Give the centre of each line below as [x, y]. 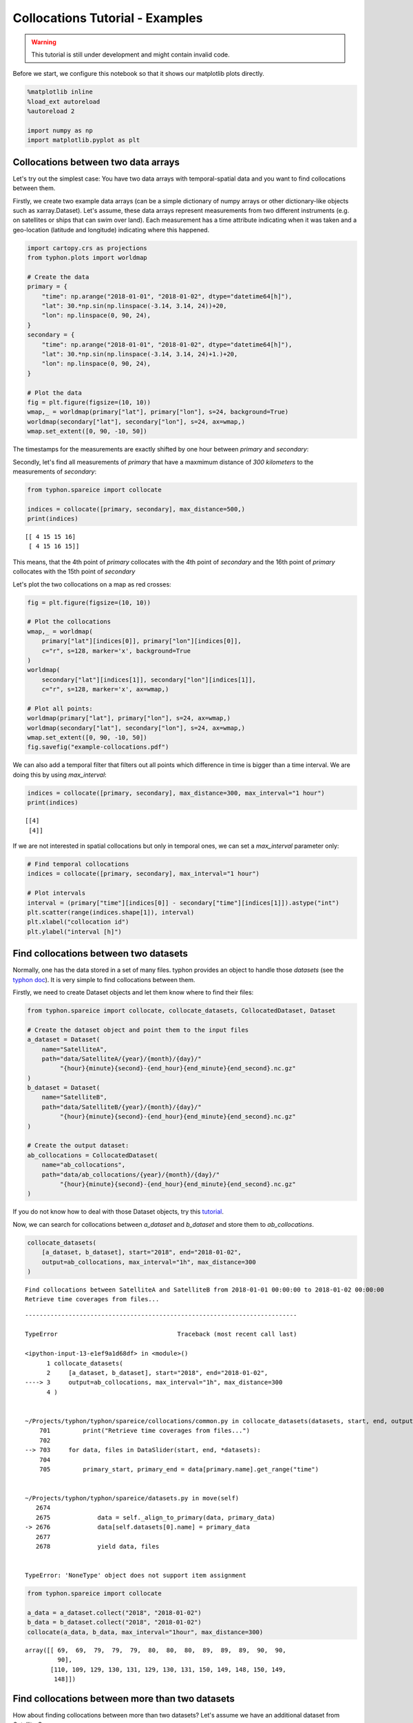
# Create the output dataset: [78, 1145]
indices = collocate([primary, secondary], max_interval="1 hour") [144, 874]
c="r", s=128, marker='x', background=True [116, 651]
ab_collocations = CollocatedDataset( [93, 1155]
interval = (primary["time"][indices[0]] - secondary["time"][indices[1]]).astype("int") [183, 903]
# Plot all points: [60, 708]
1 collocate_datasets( [85, 1363]
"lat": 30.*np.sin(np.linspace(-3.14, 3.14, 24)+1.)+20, [140, 354]
